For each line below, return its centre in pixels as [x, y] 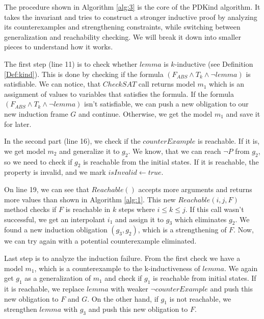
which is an [227, 84]
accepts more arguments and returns [195, 189]
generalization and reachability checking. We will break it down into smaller [123, 36]
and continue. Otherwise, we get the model [146, 113]
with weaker [129, 289]
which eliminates [201, 219]
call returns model [167, 84]
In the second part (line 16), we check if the [72, 141]
